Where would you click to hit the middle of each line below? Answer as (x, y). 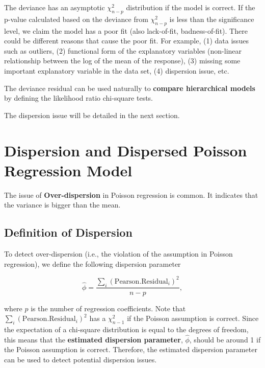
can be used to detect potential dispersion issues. (81, 359)
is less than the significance (212, 19)
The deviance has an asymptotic (55, 7)
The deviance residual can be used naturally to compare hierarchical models (130, 88)
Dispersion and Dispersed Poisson (126, 150)
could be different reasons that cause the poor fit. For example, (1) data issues (126, 41)
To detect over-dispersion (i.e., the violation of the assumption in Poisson (118, 254)
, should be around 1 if (225, 339)
